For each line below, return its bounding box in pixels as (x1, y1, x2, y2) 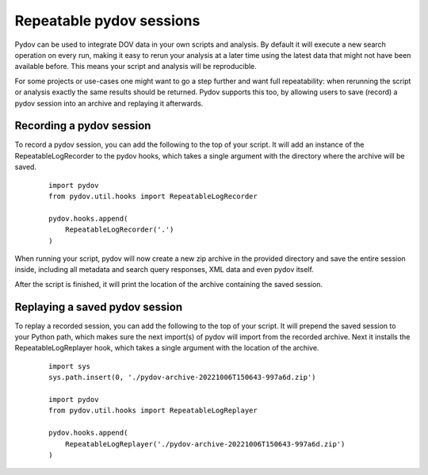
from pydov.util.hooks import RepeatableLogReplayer (48, 406, 258, 416)
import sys (48, 362, 91, 370)
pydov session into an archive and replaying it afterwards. (14, 98, 204, 108)
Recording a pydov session (14, 119, 151, 132)
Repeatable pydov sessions (14, 12, 201, 29)
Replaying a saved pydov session (14, 300, 183, 313)
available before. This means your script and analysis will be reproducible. (14, 62, 257, 71)
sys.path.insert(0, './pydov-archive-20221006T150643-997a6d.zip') (48, 373, 316, 382)
